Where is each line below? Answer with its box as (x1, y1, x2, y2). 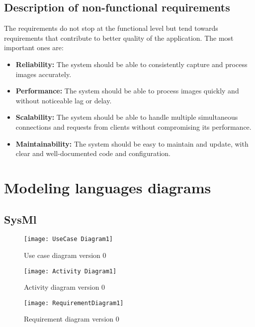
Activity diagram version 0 (24, 282, 105, 292)
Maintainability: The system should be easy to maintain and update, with (15, 138, 249, 149)
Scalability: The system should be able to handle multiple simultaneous (15, 112, 238, 122)
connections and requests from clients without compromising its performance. (15, 121, 252, 132)
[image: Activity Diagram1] (24, 267, 117, 275)
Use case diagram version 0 (24, 249, 106, 260)
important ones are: (4, 42, 64, 53)
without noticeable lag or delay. (15, 95, 112, 105)
